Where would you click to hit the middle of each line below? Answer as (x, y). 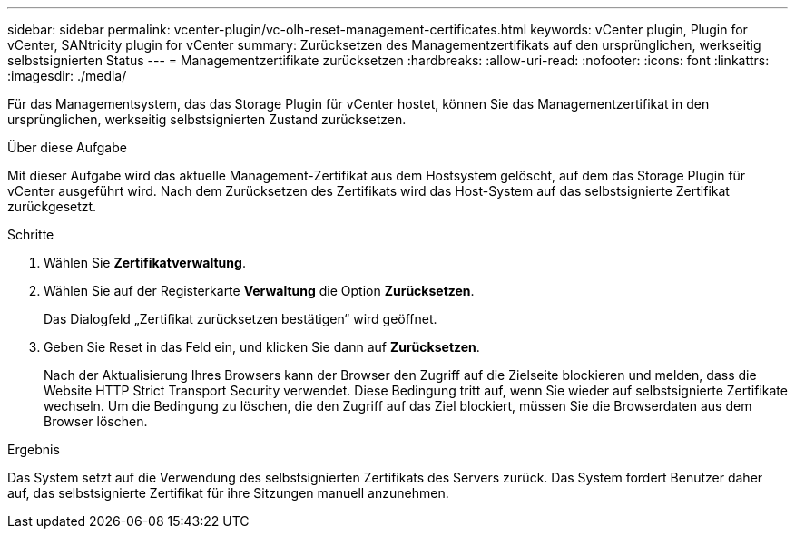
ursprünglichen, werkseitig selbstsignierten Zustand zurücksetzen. (207, 119)
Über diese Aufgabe (67, 147)
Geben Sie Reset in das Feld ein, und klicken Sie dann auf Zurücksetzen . (262, 347)
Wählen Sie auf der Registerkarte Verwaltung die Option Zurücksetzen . (259, 291)
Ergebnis (34, 449)
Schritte (31, 234)
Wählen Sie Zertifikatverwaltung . (145, 263)
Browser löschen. (96, 421)
